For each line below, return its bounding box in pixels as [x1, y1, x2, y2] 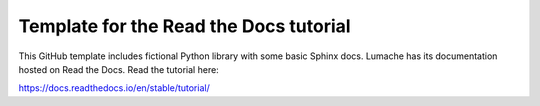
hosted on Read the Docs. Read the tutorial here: [18, 63, 219, 75]
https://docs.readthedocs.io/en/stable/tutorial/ [18, 82, 210, 94]
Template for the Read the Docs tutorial [18, 15, 351, 37]
